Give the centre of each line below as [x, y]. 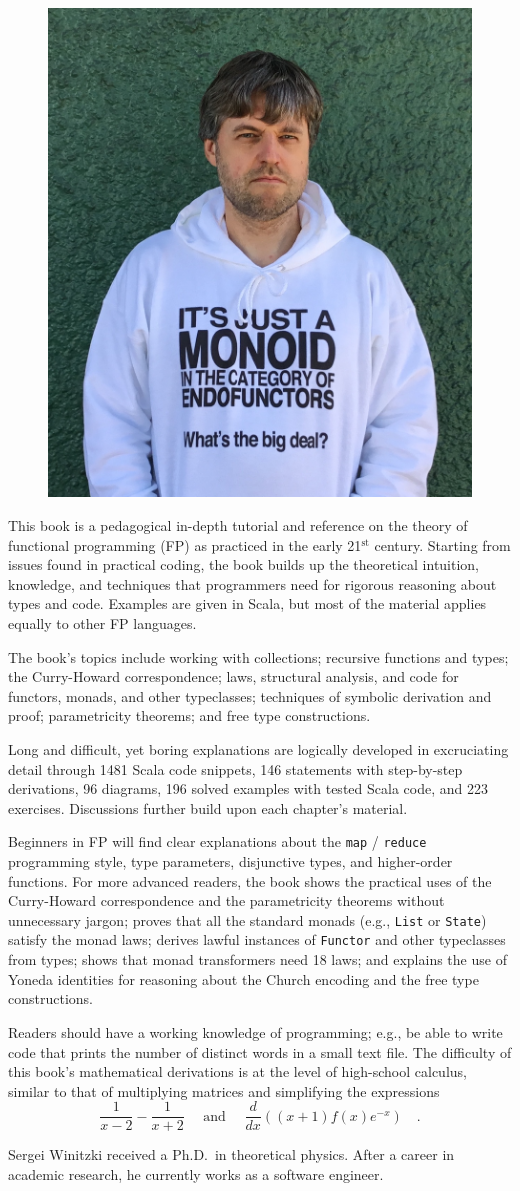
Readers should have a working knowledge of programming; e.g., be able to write [255, 1031]
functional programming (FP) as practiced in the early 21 [185, 544]
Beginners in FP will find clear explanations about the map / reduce [217, 841]
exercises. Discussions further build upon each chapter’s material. [208, 807]
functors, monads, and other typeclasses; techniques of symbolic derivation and [250, 695]
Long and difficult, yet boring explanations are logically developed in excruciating [258, 749]
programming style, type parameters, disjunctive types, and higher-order [230, 861]
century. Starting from [442, 544]
